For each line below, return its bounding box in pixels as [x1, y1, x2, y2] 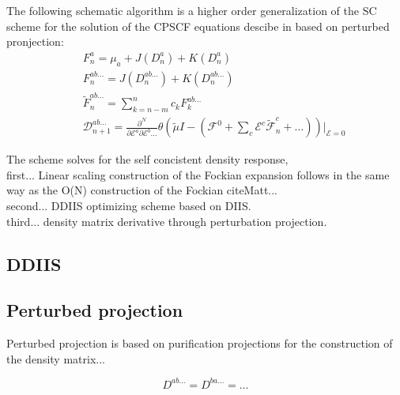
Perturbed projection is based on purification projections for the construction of [6, 335, 393, 352]
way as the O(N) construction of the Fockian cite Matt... [6, 182, 277, 198]
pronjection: [6, 33, 64, 50]
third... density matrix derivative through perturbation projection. [6, 213, 327, 229]
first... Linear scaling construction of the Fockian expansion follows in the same [6, 166, 390, 182]
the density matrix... [6, 350, 105, 367]
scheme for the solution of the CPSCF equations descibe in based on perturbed [6, 17, 390, 34]
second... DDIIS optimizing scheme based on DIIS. [6, 197, 251, 213]
